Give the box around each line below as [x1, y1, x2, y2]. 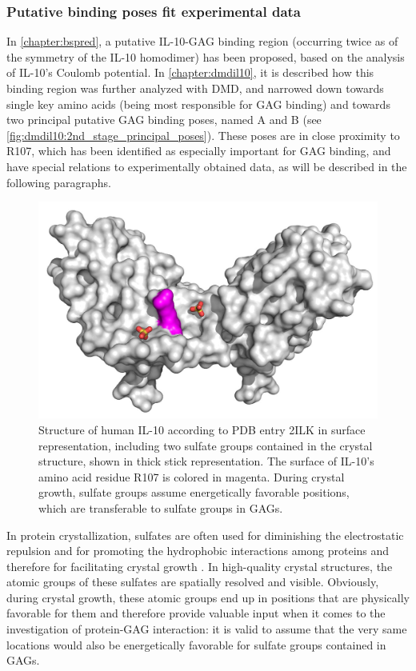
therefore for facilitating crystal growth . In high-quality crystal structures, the [6, 557, 393, 574]
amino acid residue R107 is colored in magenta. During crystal [38, 468, 345, 485]
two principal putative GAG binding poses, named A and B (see [6, 111, 322, 128]
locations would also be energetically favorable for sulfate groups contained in [6, 636, 386, 653]
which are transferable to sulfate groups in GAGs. [38, 499, 283, 516]
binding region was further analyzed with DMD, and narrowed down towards [6, 80, 384, 96]
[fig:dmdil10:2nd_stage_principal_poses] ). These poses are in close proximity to [6, 126, 400, 143]
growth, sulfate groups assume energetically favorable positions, [38, 484, 350, 501]
